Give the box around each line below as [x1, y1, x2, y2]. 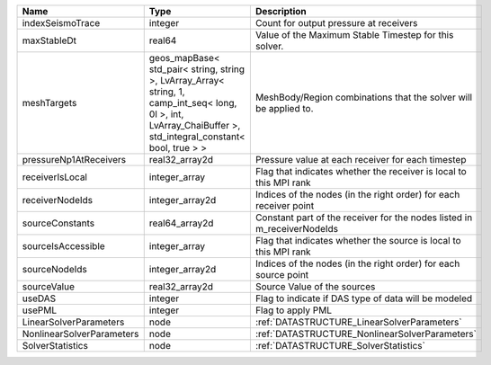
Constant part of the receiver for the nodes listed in [254, 211, 473, 224]
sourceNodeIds [22, 263, 87, 275]
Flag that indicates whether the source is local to [254, 235, 462, 246]
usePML [22, 304, 58, 316]
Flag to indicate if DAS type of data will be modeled [254, 292, 473, 305]
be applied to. [254, 102, 314, 114]
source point [254, 269, 309, 280]
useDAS [22, 292, 57, 305]
